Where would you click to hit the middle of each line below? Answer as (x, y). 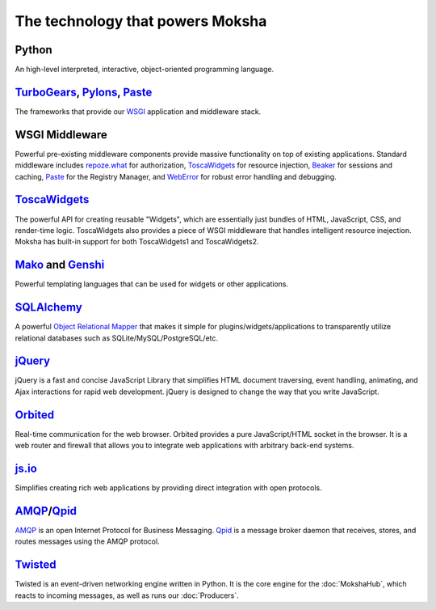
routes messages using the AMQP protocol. (88, 541)
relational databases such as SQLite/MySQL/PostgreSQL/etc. (116, 338)
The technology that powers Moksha (141, 21)
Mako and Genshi (60, 265)
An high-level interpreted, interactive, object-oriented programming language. (145, 70)
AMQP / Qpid (46, 511)
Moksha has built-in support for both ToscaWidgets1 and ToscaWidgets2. (137, 242)
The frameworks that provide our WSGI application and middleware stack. (138, 111)
